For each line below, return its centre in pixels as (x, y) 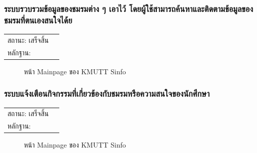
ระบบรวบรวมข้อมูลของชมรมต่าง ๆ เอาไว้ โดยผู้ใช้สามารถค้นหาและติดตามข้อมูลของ (129, 8)
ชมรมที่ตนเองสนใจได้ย (38, 20)
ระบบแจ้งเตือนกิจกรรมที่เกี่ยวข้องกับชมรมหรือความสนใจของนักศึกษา (107, 93)
